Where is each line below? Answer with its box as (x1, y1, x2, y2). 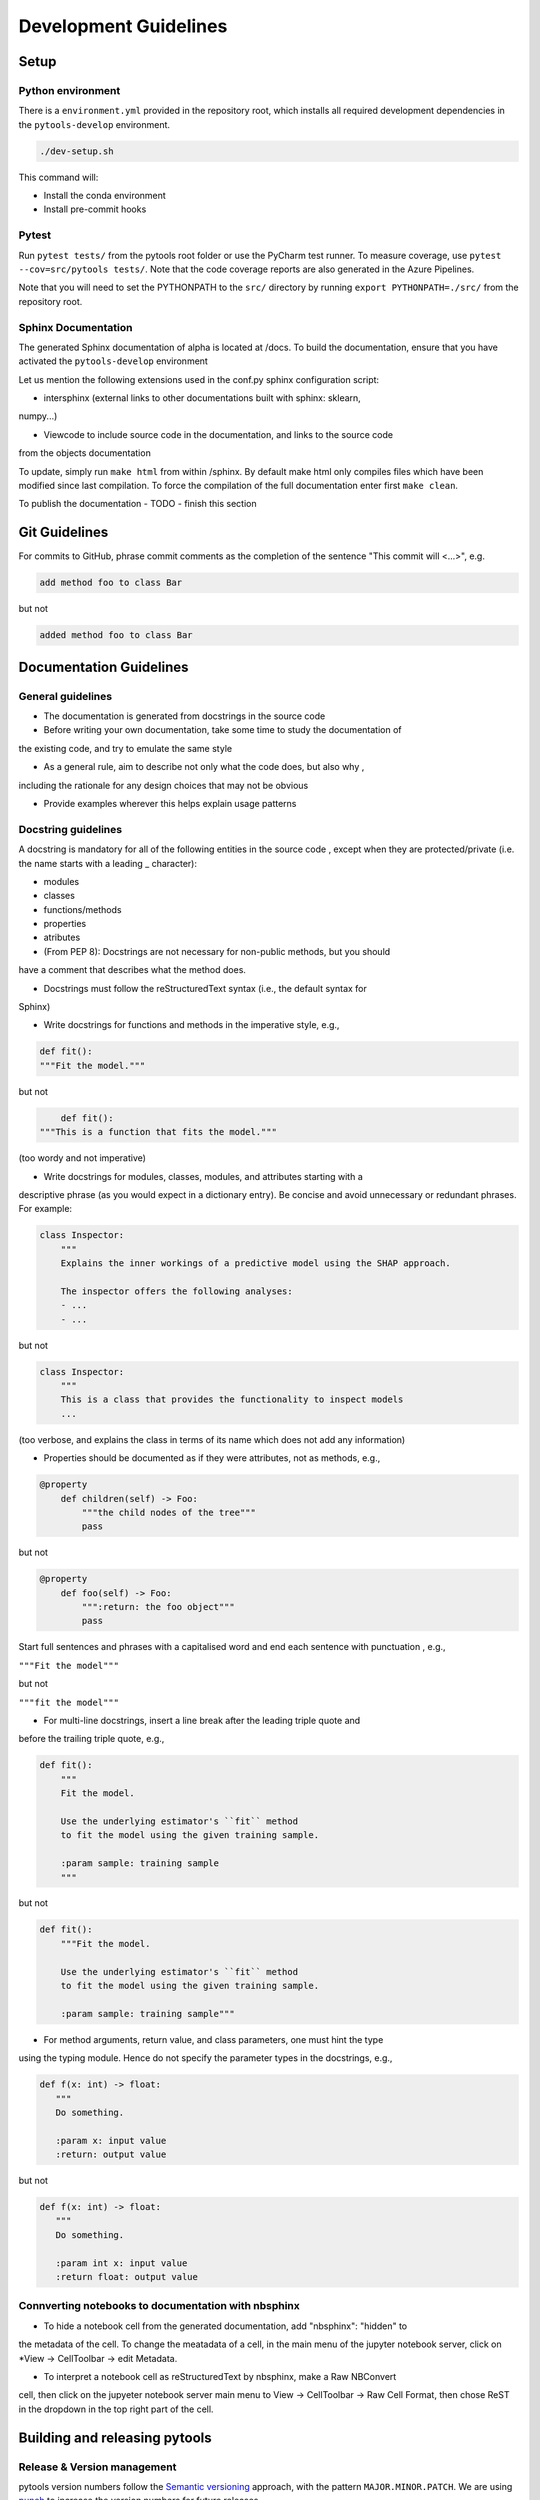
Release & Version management (18, 2460, 177, 2474)
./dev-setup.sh (39, 145, 114, 157)
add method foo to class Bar (39, 577, 183, 589)
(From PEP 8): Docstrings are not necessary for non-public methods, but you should (43, 945, 391, 957)
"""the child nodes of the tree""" (81, 1506, 257, 1518)
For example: (18, 1203, 73, 1215)
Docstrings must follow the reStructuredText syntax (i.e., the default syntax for (43, 982, 367, 994)
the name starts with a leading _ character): (18, 857, 197, 869)
